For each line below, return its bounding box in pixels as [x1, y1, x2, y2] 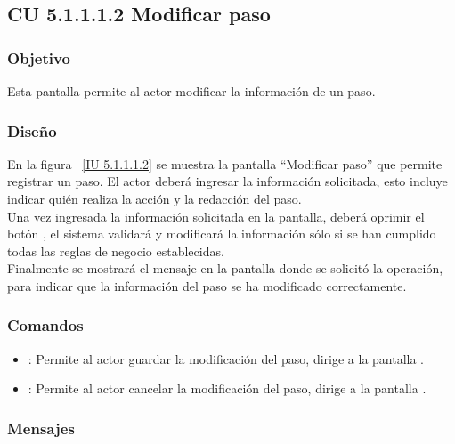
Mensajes [7, 416, 75, 439]
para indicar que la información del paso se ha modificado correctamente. [7, 276, 407, 295]
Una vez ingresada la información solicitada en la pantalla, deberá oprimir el [7, 206, 425, 225]
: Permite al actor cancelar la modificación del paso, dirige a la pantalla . [28, 379, 427, 398]
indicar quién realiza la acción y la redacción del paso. [7, 190, 302, 207]
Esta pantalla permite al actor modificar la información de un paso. [7, 82, 376, 100]
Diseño [7, 119, 57, 141]
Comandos [7, 314, 84, 336]
